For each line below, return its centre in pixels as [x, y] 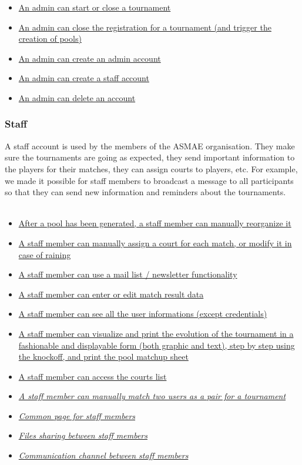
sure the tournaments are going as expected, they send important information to [150, 157]
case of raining [45, 254]
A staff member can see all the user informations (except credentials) [143, 314]
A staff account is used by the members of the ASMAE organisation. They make [150, 145]
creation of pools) [50, 39]
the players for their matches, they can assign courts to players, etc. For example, [151, 168]
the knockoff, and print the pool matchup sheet [103, 357]
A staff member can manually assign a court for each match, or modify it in [155, 242]
